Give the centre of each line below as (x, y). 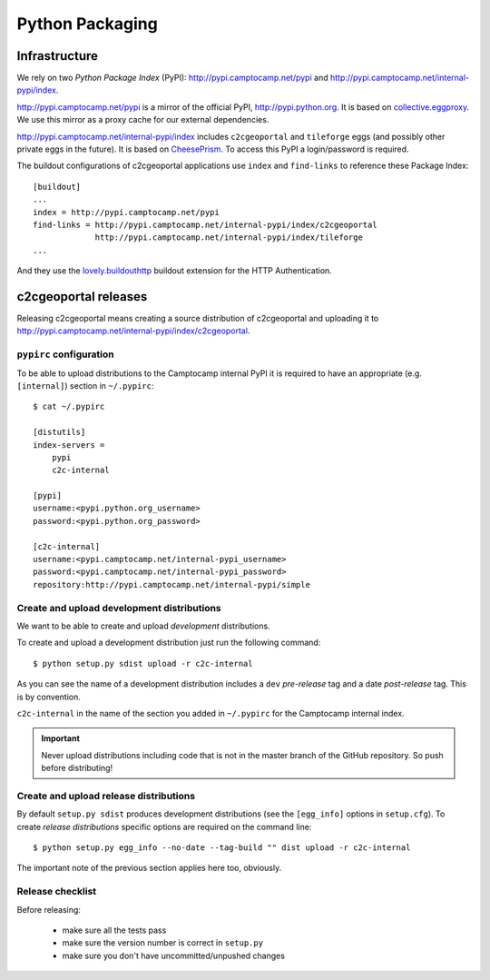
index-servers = (69, 445)
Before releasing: (49, 909)
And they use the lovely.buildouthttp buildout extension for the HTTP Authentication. (175, 271)
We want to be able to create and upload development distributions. (144, 626)
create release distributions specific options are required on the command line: (164, 827)
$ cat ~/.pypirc (69, 407)
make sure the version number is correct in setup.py (162, 943)
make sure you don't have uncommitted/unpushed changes (174, 955)
